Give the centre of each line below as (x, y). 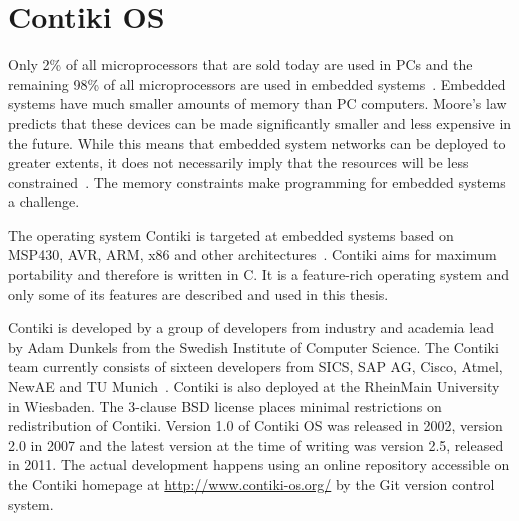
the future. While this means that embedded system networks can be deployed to (257, 142)
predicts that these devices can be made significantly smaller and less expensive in (260, 122)
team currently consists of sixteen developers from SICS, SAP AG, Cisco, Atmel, (255, 366)
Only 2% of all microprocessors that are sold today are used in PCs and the (240, 64)
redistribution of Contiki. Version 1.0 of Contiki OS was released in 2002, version (255, 425)
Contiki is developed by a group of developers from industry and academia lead (251, 327)
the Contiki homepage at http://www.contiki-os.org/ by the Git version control (251, 484)
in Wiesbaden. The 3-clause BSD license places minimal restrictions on (225, 405)
